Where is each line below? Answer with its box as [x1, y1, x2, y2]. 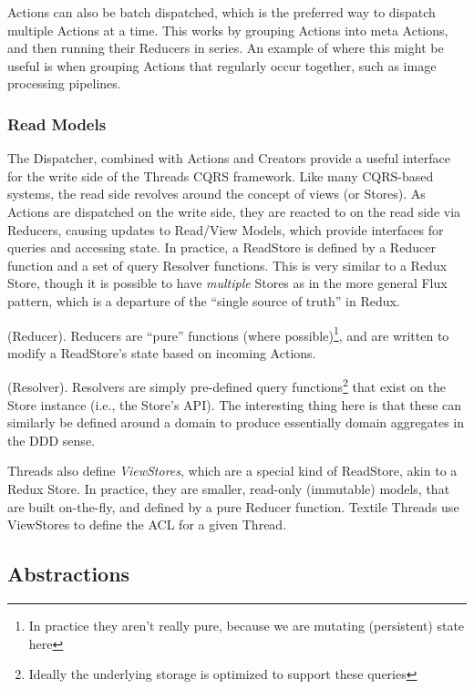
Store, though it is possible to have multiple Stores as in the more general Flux [7, 273, 448, 293]
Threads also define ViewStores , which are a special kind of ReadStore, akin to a [7, 461, 458, 480]
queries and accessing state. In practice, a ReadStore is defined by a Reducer [7, 238, 436, 257]
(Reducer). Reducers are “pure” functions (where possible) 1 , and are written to [7, 323, 449, 344]
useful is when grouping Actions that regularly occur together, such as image [7, 56, 437, 75]
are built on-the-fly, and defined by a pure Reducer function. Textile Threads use [7, 497, 459, 516]
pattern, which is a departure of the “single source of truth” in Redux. [7, 291, 400, 310]
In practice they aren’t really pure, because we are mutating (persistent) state [28, 615, 465, 634]
